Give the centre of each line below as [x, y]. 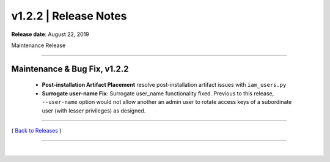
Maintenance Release [38, 45]
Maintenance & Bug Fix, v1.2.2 [70, 69]
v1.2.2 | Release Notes [69, 16]
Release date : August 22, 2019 [50, 34]
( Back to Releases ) [36, 130]
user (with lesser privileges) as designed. [94, 111]
